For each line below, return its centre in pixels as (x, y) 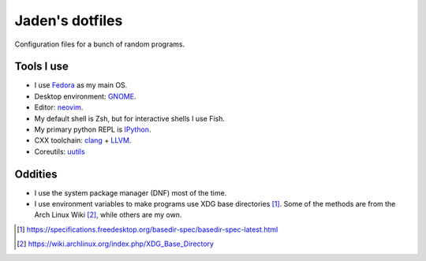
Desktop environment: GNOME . (85, 96)
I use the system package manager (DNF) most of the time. (131, 192)
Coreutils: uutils (60, 151)
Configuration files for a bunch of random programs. (100, 44)
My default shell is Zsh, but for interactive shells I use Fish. (129, 118)
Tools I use (41, 67)
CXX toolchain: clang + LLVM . (83, 140)
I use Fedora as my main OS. (81, 85)
